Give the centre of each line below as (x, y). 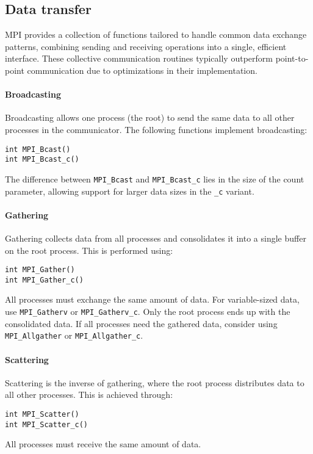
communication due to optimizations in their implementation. (142, 70)
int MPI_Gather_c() (44, 280)
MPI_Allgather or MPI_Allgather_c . (74, 335)
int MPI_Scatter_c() (47, 424)
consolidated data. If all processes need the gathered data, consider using (141, 323)
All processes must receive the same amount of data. (103, 444)
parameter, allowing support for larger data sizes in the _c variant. (130, 191)
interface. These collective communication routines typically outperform (139, 58)
